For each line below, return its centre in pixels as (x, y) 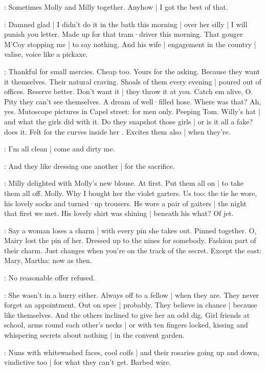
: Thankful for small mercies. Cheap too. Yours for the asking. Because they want (132, 71)
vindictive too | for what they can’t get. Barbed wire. (88, 362)
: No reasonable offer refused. (50, 278)
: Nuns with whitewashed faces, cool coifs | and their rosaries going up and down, (132, 352)
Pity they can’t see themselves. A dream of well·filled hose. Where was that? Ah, (133, 101)
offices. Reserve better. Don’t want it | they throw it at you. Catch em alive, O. (129, 91)
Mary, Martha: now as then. (48, 260)
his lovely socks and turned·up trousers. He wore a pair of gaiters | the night (125, 203)
